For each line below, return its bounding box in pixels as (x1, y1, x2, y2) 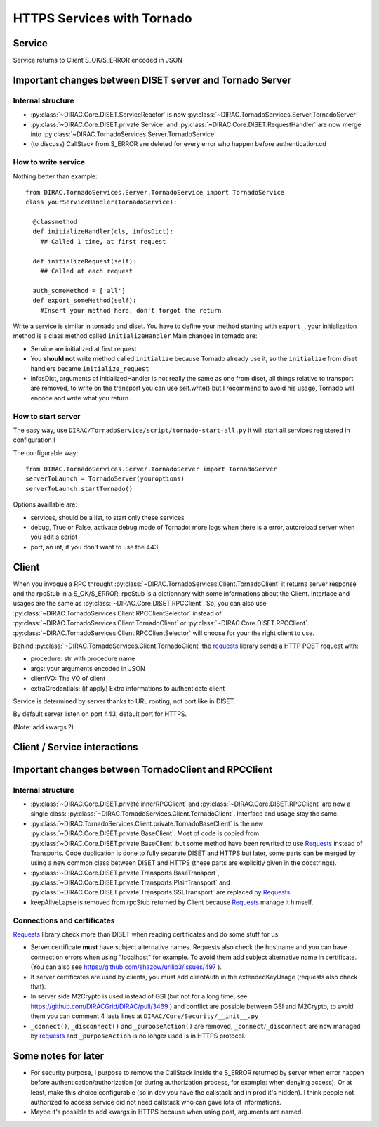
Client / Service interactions (13, 741, 138, 753)
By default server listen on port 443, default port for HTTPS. (13, 710, 187, 718)
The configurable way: (13, 448, 79, 457)
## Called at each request (39, 267, 133, 275)
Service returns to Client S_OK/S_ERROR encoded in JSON (13, 56, 182, 65)
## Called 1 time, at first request (39, 237, 166, 245)
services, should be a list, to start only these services (30, 513, 185, 521)
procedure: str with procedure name (30, 654, 135, 663)
